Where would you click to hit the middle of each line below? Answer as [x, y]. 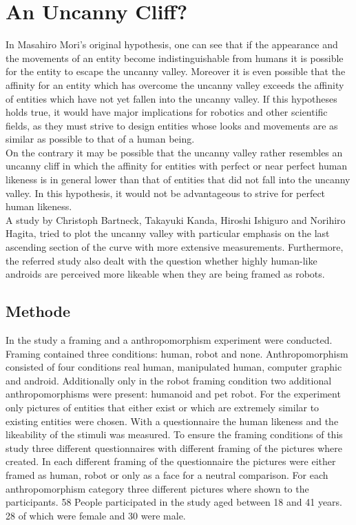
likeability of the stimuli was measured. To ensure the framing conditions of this [174, 434]
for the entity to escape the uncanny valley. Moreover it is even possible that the [176, 71]
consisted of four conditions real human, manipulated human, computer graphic [174, 367]
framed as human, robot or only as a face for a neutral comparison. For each [167, 474]
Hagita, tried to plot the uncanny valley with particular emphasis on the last [168, 233]
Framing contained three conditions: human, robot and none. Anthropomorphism [177, 353]
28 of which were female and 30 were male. [96, 515]
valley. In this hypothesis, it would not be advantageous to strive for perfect [166, 193]
